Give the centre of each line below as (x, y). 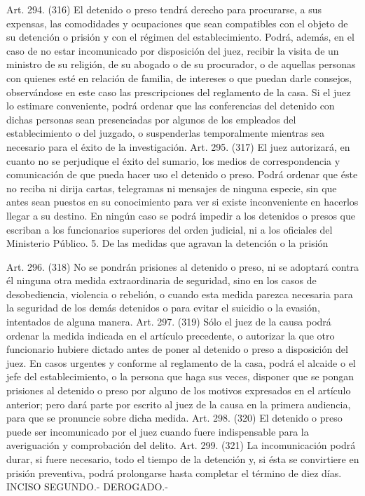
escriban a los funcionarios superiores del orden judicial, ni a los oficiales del (170, 229)
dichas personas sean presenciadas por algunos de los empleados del (151, 119)
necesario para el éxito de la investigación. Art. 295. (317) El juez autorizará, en (178, 146)
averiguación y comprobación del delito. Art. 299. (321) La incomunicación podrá (181, 445)
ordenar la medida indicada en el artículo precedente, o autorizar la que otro (171, 335)
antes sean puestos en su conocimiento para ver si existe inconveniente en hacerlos (182, 202)
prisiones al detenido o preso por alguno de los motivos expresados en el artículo (179, 390)
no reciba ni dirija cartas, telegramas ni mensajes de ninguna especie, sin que (172, 188)
